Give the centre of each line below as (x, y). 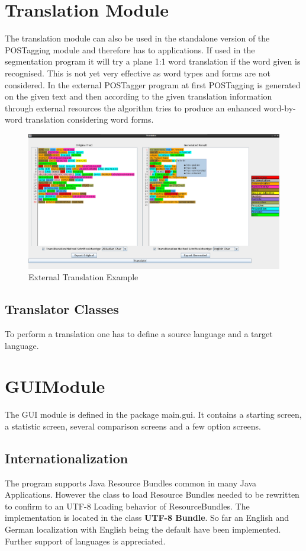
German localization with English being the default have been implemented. (143, 529)
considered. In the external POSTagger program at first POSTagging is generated (153, 84)
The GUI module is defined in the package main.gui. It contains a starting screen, (153, 414)
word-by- (280, 108)
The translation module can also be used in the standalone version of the (137, 38)
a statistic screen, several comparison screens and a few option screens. (133, 426)
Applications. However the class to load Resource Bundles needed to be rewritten (152, 494)
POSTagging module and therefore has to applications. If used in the (130, 49)
